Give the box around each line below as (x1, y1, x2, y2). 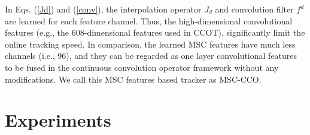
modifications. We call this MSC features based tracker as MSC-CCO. (5, 73, 262, 85)
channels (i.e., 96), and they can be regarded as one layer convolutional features (5, 49, 297, 62)
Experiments (5, 108, 111, 132)
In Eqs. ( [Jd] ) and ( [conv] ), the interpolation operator (5, 3, 202, 15)
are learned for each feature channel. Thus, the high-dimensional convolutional (5, 14, 293, 27)
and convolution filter (215, 3, 294, 15)
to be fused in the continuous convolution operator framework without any (5, 61, 279, 73)
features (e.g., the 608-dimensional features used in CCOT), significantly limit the (5, 26, 305, 39)
